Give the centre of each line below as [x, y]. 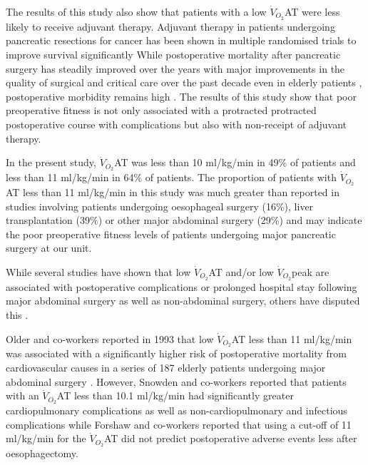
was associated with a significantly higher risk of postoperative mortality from [176, 353]
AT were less [312, 11]
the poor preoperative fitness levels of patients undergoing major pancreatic [171, 234]
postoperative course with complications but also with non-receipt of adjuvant [177, 124]
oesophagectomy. [42, 453]
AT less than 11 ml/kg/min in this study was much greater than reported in [173, 191]
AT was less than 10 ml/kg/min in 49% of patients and [235, 162]
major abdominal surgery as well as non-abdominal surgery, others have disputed [183, 301]
